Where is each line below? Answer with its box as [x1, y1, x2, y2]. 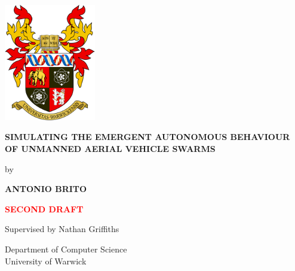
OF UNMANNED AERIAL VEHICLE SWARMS [5, 142, 216, 154]
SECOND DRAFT [5, 202, 84, 215]
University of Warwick [5, 254, 87, 267]
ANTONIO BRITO [5, 182, 87, 195]
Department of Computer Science [5, 242, 127, 255]
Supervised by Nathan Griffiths [5, 223, 119, 235]
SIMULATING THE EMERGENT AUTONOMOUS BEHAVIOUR [5, 130, 290, 143]
